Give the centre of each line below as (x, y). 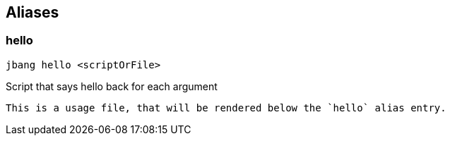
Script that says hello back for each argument (112, 86)
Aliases (32, 12)
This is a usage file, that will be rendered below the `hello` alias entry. (226, 108)
